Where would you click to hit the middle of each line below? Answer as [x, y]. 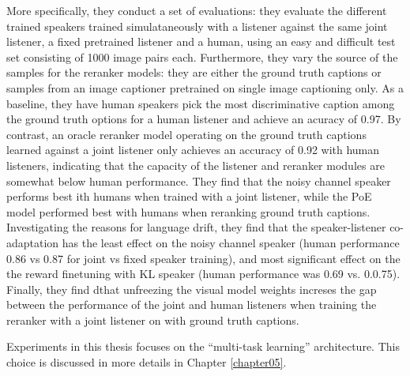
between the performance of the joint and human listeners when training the [192, 305]
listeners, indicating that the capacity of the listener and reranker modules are [196, 165]
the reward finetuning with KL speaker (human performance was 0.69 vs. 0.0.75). [203, 274]
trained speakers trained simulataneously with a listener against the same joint [197, 26]
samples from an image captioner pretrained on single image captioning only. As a [205, 87]
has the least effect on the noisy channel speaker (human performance [231, 242]
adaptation [33, 242]
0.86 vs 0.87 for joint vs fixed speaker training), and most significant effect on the [203, 258]
